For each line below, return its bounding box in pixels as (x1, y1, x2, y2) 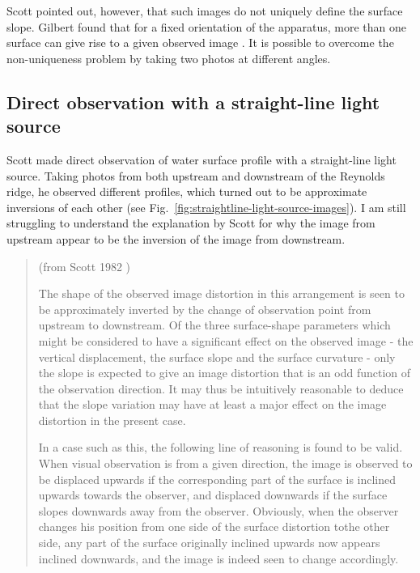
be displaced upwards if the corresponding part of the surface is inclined (38, 470, 397, 487)
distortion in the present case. (38, 411, 186, 428)
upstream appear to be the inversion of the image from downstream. (6, 230, 346, 247)
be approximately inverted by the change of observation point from (38, 300, 371, 317)
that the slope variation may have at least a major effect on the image (38, 396, 387, 413)
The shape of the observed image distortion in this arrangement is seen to (38, 285, 405, 302)
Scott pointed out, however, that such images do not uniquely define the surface (6, 2, 403, 19)
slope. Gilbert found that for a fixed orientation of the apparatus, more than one (6, 18, 407, 35)
